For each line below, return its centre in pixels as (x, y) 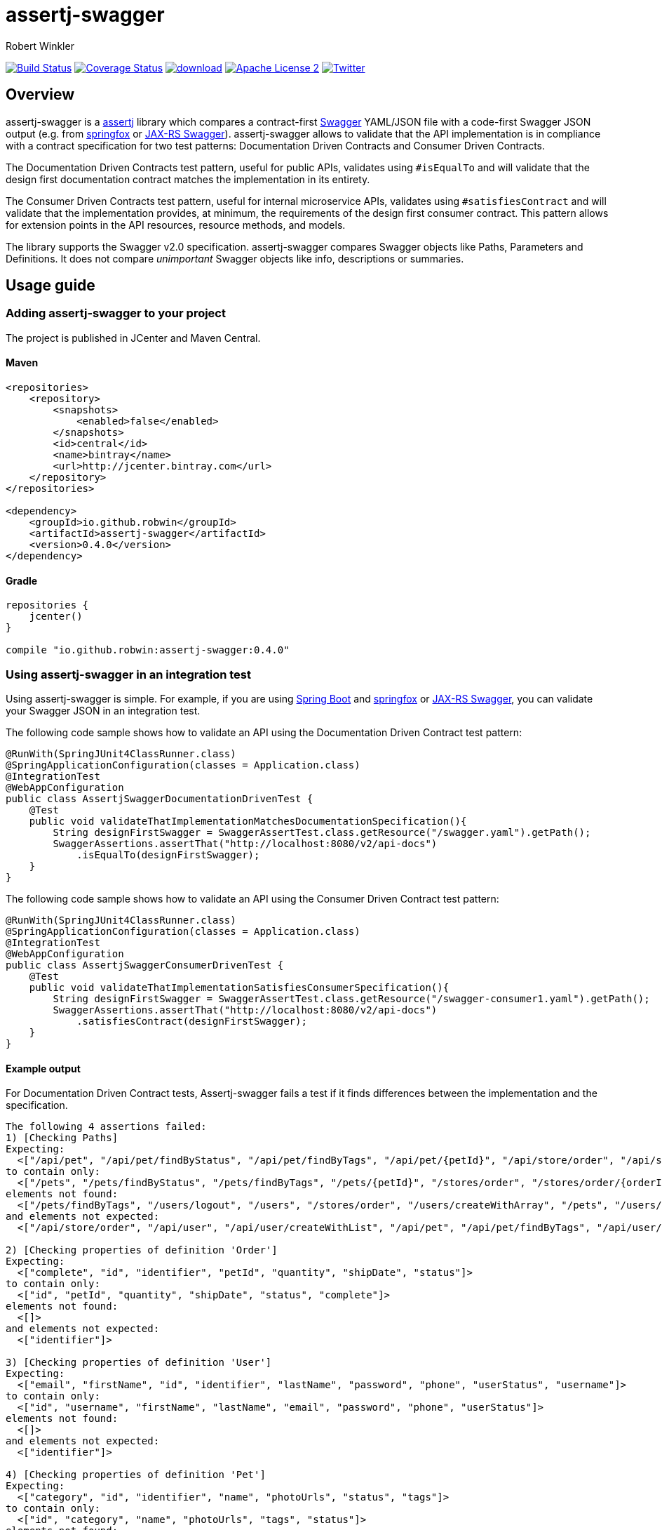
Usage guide (50, 286)
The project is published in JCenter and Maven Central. (133, 338)
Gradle (22, 580)
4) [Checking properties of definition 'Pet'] (136, 1475)
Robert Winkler (40, 46)
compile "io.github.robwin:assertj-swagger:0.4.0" (148, 650)
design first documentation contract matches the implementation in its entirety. (188, 179)
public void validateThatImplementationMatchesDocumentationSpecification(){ (248, 821)
